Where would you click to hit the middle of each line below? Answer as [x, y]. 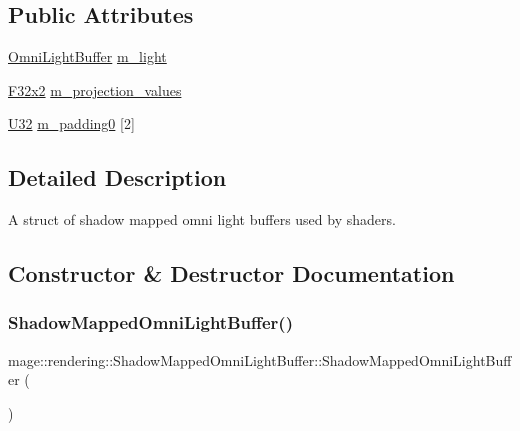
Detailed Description [117, 177]
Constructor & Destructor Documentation [231, 273]
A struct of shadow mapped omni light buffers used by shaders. [202, 219]
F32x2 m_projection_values [95, 89]
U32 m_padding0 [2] [71, 123]
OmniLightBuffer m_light [87, 56]
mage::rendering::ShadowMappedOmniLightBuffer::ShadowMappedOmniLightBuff [260, 359]
